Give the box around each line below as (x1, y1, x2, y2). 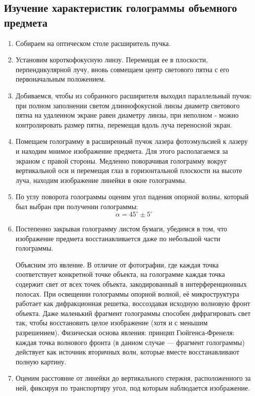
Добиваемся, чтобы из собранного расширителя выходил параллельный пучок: (15, 90, 252, 100)
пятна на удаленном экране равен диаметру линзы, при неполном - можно (15, 110, 239, 120)
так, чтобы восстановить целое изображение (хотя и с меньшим (15, 317, 208, 328)
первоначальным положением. (15, 74, 106, 84)
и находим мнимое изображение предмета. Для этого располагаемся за (15, 145, 228, 156)
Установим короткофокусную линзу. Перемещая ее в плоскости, (15, 54, 208, 65)
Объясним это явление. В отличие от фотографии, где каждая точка (15, 259, 219, 269)
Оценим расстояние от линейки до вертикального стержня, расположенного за (15, 373, 251, 383)
